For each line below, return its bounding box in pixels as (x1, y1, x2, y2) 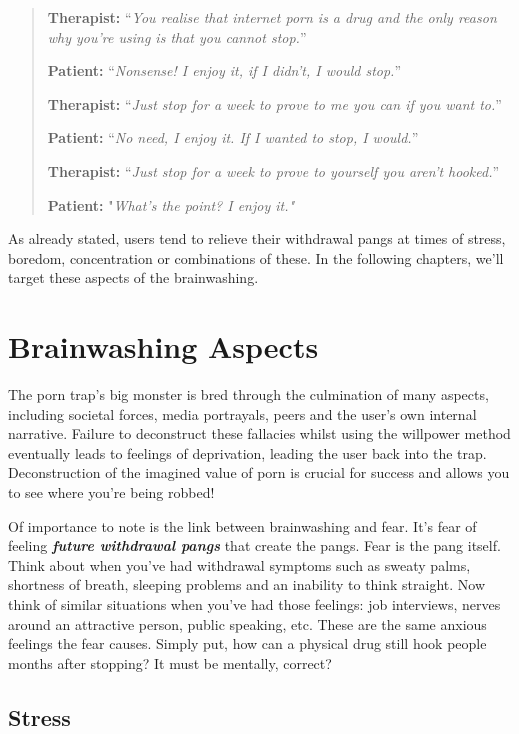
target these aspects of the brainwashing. (8, 267, 259, 288)
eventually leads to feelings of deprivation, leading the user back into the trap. (8, 442, 487, 463)
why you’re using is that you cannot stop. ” (47, 26, 307, 47)
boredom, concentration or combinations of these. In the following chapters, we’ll (8, 247, 504, 268)
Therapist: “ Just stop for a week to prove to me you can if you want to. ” (47, 93, 502, 114)
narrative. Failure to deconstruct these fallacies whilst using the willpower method (8, 423, 511, 444)
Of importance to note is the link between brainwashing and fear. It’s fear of (8, 515, 477, 536)
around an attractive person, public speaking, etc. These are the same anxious (8, 613, 487, 634)
